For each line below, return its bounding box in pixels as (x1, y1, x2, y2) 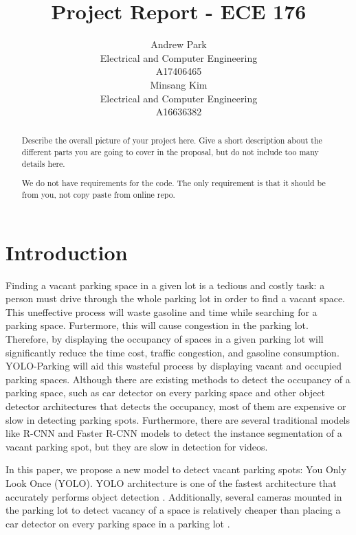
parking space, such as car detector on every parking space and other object (5, 385, 325, 400)
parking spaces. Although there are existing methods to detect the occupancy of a (5, 372, 351, 386)
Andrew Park (151, 37, 207, 52)
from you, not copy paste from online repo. (21, 189, 175, 200)
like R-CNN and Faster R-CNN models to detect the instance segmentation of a (5, 426, 342, 440)
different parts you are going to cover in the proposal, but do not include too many (21, 146, 319, 158)
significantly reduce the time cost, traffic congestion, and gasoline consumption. (5, 345, 340, 359)
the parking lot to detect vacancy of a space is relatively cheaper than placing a (5, 503, 341, 517)
